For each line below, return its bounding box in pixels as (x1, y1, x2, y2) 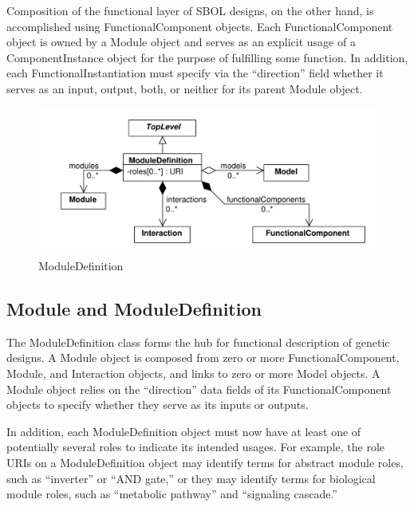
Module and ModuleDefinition (6, 296, 262, 320)
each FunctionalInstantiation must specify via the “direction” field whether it (6, 65, 384, 81)
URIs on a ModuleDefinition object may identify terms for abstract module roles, (6, 454, 404, 470)
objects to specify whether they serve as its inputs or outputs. (6, 396, 309, 413)
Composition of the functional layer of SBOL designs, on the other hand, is (6, 2, 374, 18)
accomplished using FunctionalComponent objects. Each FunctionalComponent (6, 18, 393, 34)
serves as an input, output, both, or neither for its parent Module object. (6, 80, 363, 96)
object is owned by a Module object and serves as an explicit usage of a (6, 33, 356, 50)
